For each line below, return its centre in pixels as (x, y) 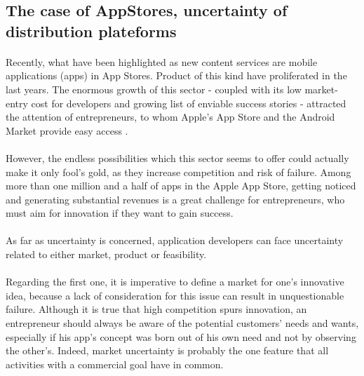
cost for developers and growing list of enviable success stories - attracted (189, 103)
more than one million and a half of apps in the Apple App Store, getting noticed (181, 186)
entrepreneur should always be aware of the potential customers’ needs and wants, (182, 323)
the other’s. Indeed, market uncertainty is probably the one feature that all (167, 350)
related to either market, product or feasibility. (106, 254)
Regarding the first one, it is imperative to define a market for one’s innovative (175, 282)
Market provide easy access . (67, 130)
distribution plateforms (91, 31)
